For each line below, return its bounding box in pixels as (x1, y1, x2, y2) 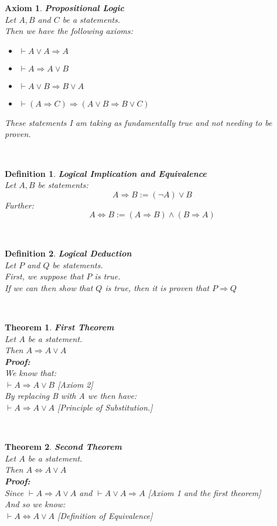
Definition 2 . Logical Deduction (5, 247, 132, 259)
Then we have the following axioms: (5, 25, 134, 37)
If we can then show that (5, 281, 93, 293)
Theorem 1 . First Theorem (5, 320, 114, 333)
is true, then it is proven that (105, 281, 210, 293)
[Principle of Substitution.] (57, 401, 153, 414)
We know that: (5, 367, 57, 379)
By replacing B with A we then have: (5, 390, 137, 402)
